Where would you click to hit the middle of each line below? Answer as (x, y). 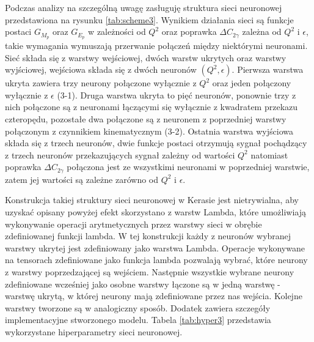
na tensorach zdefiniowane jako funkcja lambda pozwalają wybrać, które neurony (156, 260)
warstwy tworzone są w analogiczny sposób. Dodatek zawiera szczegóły (138, 307)
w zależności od (117, 32)
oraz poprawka (189, 32)
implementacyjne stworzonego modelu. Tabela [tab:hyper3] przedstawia (138, 320)
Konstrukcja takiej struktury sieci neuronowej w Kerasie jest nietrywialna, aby (152, 200)
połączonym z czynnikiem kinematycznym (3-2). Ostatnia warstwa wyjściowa (149, 131)
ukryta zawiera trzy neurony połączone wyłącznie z (101, 83)
